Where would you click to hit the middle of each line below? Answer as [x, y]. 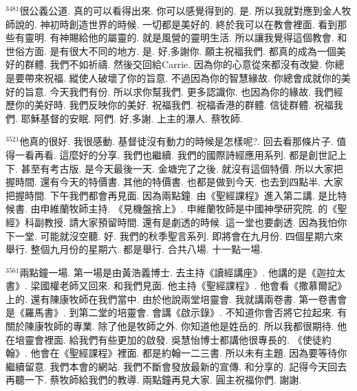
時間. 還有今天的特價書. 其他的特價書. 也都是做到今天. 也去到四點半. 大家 [179, 182]
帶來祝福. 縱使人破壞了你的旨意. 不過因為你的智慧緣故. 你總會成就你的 [183, 77]
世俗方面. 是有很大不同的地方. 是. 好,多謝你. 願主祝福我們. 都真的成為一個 [171, 51]
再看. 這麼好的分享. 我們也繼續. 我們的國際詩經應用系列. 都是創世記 [186, 154]
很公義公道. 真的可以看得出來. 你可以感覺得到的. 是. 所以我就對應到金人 [181, 10]
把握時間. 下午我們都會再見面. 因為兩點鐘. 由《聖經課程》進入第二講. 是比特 [176, 195]
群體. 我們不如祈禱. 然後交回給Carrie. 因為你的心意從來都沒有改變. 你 [180, 64]
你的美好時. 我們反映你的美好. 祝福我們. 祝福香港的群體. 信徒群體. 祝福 [174, 105]
